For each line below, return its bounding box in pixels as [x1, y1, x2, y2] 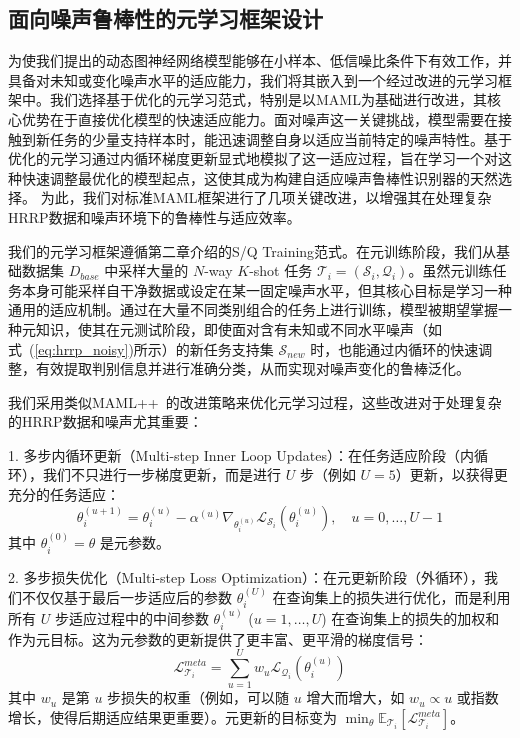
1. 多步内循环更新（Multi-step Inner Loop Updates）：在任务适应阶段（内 [8, 444, 474, 465]
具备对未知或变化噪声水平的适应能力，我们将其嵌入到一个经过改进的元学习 [8, 69, 498, 90]
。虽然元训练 [408, 260, 493, 281]
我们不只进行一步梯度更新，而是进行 [42, 464, 281, 485]
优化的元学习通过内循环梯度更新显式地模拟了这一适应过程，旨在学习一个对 [8, 148, 498, 169]
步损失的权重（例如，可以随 [107, 687, 290, 708]
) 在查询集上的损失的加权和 [321, 608, 500, 629]
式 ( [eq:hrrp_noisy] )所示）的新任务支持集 [8, 338, 274, 359]
